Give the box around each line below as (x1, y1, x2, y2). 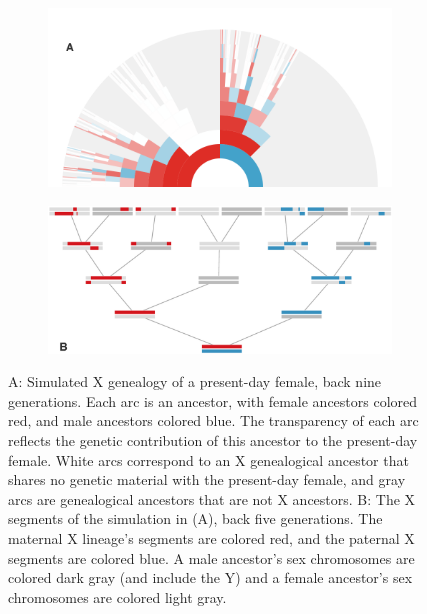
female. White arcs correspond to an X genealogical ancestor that (8, 449, 409, 470)
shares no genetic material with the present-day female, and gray (8, 469, 406, 490)
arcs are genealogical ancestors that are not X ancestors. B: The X (8, 488, 416, 509)
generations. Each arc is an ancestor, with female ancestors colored (8, 390, 418, 411)
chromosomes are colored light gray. (8, 586, 227, 607)
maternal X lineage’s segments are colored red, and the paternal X (8, 527, 415, 548)
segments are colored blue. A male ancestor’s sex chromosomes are (8, 547, 415, 568)
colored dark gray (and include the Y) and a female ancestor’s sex (8, 567, 413, 588)
